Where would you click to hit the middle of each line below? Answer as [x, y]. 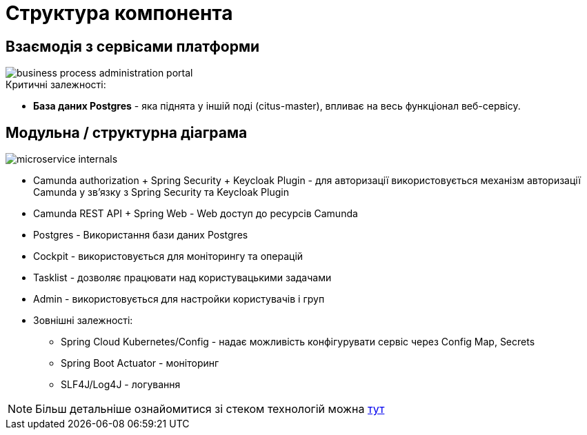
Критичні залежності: [56, 85]
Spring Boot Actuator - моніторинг [140, 363]
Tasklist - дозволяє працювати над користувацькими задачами [182, 278]
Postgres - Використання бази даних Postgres [141, 235]
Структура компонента [119, 13]
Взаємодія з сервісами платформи [133, 46]
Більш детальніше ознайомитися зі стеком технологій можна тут [210, 409]
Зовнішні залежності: [83, 321]
